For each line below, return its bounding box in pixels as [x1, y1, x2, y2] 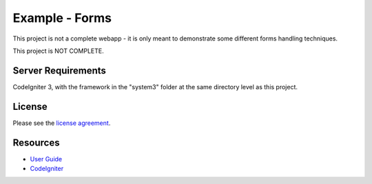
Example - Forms [12, 10, 112, 25]
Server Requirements [12, 65, 107, 76]
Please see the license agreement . [12, 119, 111, 127]
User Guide [30, 154, 63, 163]
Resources [12, 137, 60, 148]
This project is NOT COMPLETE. [12, 47, 104, 55]
